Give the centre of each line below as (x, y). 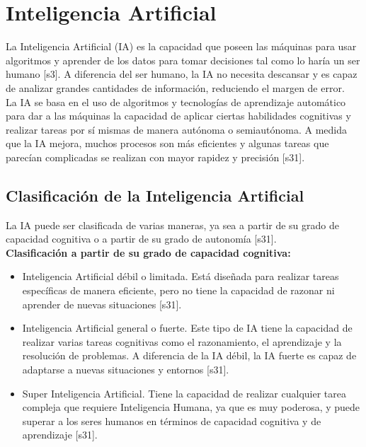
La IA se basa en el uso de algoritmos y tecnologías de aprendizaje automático (176, 101)
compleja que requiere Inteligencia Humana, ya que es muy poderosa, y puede (191, 407)
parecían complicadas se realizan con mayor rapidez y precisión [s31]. (155, 157)
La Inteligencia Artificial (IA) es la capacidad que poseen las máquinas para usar (181, 46)
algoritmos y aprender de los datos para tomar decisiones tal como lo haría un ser (183, 60)
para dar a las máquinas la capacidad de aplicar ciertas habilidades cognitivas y (178, 116)
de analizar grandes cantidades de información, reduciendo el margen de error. (175, 87)
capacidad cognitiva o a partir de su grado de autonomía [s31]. (141, 239)
